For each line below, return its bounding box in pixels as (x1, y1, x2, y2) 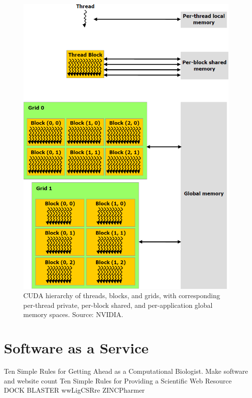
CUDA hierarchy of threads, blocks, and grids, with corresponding (23, 290, 220, 301)
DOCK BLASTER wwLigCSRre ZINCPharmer (4, 385, 145, 395)
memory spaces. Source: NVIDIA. (23, 309, 124, 319)
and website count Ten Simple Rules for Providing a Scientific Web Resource (4, 375, 232, 385)
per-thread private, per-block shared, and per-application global (23, 300, 213, 310)
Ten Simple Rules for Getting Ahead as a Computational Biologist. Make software (4, 366, 248, 376)
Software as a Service (4, 338, 149, 358)
